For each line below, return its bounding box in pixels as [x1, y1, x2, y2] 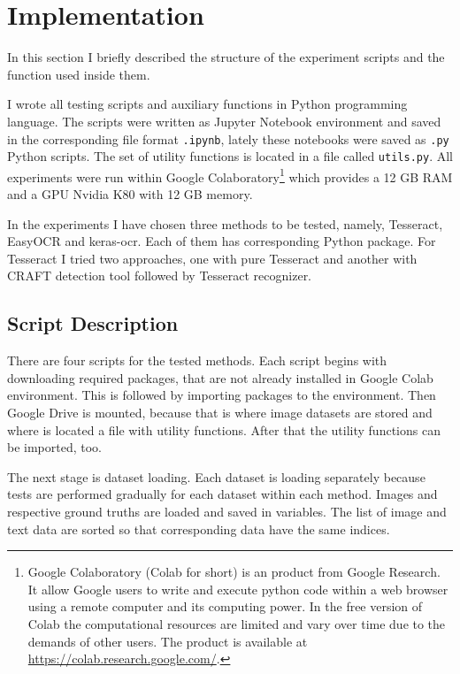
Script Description [7, 310, 179, 337]
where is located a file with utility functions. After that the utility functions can [7, 420, 441, 439]
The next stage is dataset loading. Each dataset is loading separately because [7, 467, 425, 486]
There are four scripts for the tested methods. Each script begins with [7, 351, 387, 370]
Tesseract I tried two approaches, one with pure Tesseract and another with [7, 249, 418, 267]
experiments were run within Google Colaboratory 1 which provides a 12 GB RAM [7, 165, 453, 186]
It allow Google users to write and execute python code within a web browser [27, 579, 448, 598]
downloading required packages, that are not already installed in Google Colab [7, 368, 433, 387]
